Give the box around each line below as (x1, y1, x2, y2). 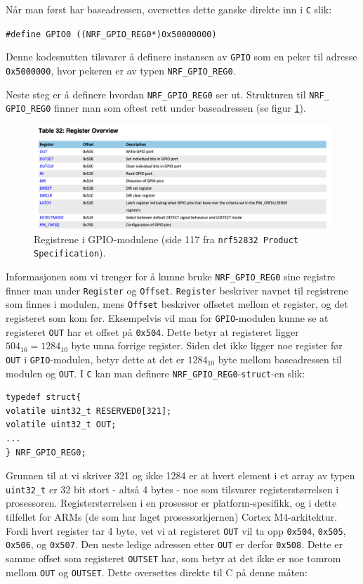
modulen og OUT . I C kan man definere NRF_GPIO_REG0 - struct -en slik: (6, 365, 305, 380)
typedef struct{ (6, 392, 81, 403)
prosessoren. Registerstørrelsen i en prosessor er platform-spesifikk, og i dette (6, 495, 337, 510)
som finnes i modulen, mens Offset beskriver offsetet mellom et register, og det (6, 297, 348, 311)
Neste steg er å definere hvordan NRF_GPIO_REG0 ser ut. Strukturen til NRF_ (6, 86, 329, 101)
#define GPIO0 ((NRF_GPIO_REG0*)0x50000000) (6, 29, 217, 39)
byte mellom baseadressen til (218, 351, 342, 366)
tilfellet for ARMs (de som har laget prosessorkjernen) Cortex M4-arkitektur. (6, 510, 338, 524)
